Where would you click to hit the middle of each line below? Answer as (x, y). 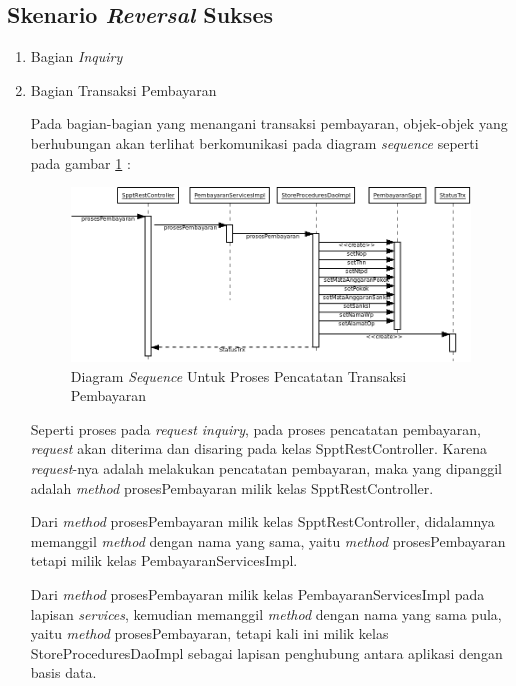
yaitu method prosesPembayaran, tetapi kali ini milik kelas (209, 633)
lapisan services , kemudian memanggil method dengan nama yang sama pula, (266, 613)
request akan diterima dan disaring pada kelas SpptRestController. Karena (258, 448)
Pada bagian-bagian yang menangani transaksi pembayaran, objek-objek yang (269, 123)
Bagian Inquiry (76, 56)
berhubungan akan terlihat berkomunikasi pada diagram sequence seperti (254, 142)
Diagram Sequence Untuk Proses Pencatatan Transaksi (238, 375)
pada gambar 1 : (80, 162)
